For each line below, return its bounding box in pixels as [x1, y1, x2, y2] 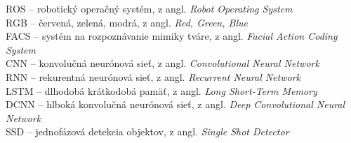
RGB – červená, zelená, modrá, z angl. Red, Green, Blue [6, 15, 248, 29]
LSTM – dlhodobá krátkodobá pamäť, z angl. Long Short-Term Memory [6, 83, 317, 98]
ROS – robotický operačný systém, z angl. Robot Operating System [6, 1, 293, 15]
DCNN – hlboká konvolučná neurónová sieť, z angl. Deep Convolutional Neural [6, 97, 345, 112]
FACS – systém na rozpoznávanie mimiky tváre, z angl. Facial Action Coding [6, 29, 338, 43]
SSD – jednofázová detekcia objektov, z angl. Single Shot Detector [6, 124, 289, 139]
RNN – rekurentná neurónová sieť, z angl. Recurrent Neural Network [6, 69, 301, 84]
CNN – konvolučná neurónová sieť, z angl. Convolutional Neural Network [6, 56, 319, 70]
